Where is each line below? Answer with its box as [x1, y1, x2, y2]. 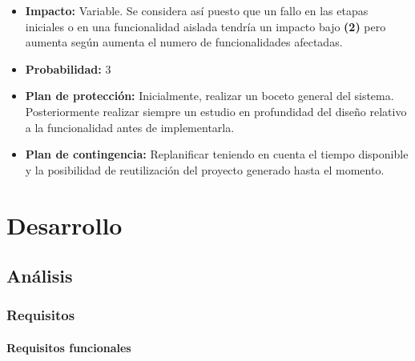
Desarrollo [6, 208, 123, 241]
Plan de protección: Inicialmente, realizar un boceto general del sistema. [25, 87, 394, 104]
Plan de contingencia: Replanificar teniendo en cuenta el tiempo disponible [25, 146, 409, 162]
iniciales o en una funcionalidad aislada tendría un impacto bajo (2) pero [25, 18, 386, 34]
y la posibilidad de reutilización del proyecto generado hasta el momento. [25, 161, 385, 178]
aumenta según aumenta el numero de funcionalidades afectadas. [25, 34, 343, 50]
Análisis [6, 263, 73, 288]
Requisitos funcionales [6, 339, 131, 355]
